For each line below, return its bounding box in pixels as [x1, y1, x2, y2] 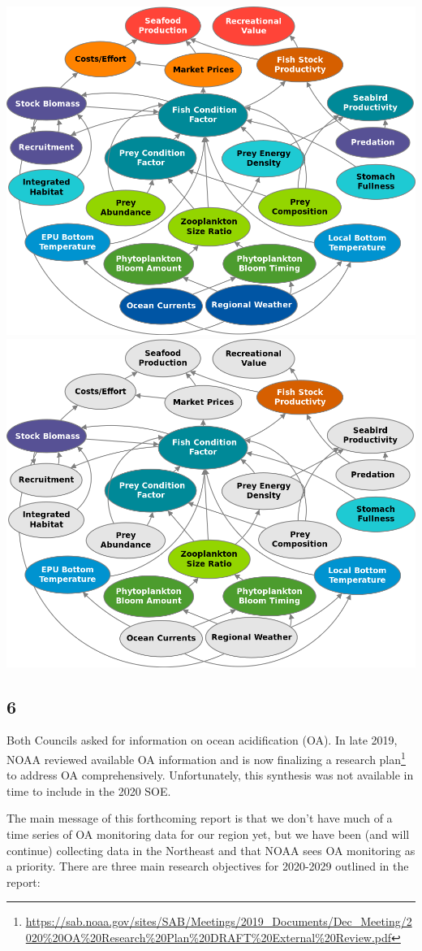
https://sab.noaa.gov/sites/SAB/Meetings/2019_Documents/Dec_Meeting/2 [25, 913, 412, 930]
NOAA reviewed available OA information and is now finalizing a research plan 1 [6, 749, 406, 767]
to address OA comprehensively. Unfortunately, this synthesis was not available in [6, 766, 414, 784]
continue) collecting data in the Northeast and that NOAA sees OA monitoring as [6, 841, 416, 858]
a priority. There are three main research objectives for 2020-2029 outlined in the [6, 858, 409, 875]
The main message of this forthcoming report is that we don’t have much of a [6, 810, 393, 827]
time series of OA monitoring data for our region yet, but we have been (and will [6, 826, 410, 843]
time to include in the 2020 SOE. [6, 782, 171, 799]
